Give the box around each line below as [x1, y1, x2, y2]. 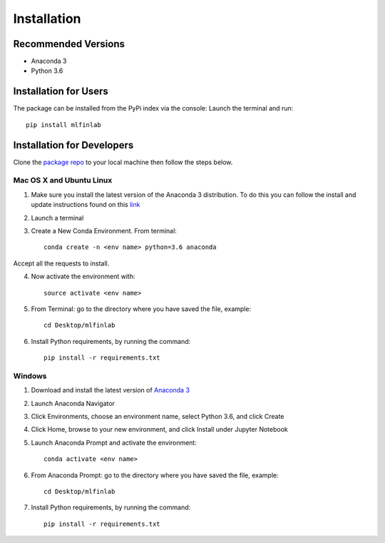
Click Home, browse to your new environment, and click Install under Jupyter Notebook [31, 425, 289, 434]
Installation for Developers [13, 139, 134, 151]
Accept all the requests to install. [13, 259, 110, 268]
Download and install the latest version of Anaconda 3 [31, 386, 190, 395]
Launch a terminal [31, 213, 84, 222]
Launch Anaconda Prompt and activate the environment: [31, 438, 197, 447]
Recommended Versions [13, 38, 125, 50]
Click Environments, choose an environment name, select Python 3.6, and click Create [31, 412, 284, 421]
